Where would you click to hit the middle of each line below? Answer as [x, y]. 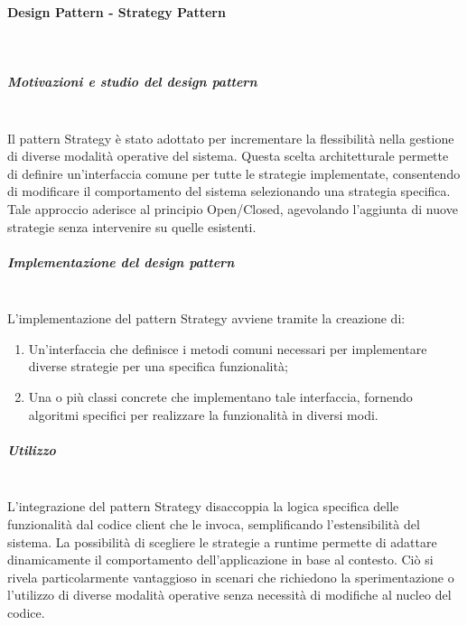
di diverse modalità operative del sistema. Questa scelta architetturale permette [228, 156]
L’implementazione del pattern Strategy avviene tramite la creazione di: [206, 318]
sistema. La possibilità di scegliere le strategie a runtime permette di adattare [222, 541]
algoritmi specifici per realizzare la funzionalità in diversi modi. [203, 414]
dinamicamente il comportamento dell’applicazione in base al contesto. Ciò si [220, 560]
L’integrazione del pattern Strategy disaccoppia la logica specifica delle [203, 506]
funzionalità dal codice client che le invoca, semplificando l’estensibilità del [214, 523]
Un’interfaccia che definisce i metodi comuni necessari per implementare [228, 348]
